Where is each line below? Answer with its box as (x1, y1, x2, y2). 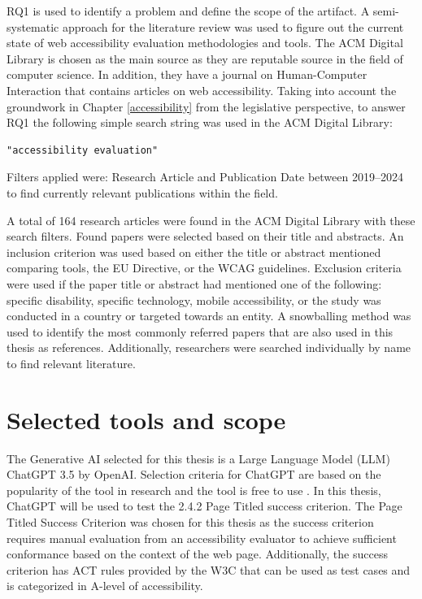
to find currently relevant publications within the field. (7, 184, 278, 201)
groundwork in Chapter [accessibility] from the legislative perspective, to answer (7, 98, 406, 115)
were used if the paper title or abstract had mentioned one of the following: (7, 275, 382, 292)
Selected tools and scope (7, 402, 286, 436)
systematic (7, 18, 59, 35)
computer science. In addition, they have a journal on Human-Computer (7, 66, 368, 83)
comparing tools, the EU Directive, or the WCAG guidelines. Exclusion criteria (7, 259, 402, 276)
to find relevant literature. (7, 354, 136, 371)
